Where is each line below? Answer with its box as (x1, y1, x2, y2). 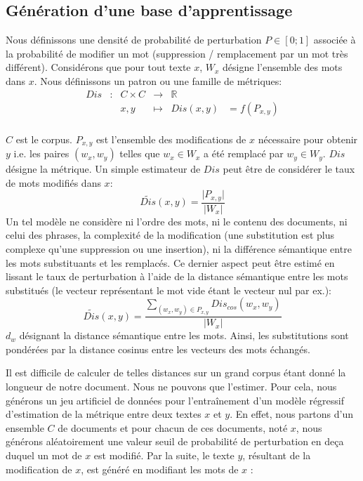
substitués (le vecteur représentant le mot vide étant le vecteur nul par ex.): (6, 282, 332, 297)
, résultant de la (242, 448, 311, 462)
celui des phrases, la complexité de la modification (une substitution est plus (6, 228, 335, 242)
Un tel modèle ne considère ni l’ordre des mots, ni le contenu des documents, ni (6, 213, 348, 228)
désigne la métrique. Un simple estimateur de (6, 162, 201, 176)
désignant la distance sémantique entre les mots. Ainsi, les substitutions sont (19, 328, 349, 343)
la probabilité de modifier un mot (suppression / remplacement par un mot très (6, 46, 348, 60)
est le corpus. (15, 131, 72, 146)
